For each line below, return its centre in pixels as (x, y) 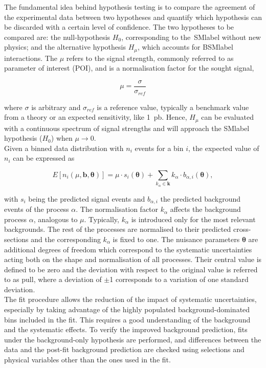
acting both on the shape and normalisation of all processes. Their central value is (133, 259)
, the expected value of (224, 148)
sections (16, 239)
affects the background (205, 209)
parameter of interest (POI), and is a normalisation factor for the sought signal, (129, 68)
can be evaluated (227, 117)
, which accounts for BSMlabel (185, 47)
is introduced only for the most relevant (193, 219)
